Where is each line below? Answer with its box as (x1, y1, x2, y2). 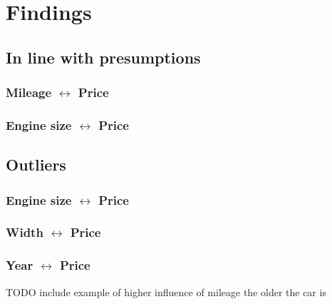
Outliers (6, 153, 66, 176)
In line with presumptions (6, 46, 201, 68)
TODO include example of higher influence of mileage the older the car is (6, 284, 326, 299)
